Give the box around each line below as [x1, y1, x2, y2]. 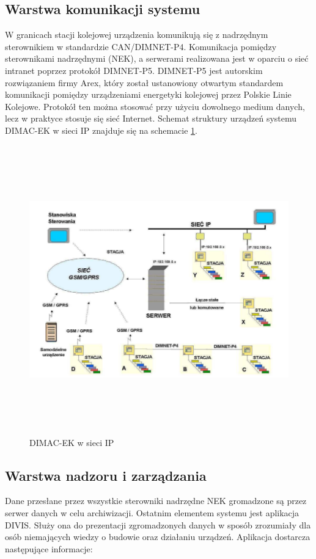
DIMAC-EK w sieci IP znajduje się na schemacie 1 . [5, 123, 197, 136]
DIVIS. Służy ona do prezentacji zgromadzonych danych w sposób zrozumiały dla [5, 518, 311, 531]
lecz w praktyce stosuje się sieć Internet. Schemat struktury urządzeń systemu [5, 112, 297, 125]
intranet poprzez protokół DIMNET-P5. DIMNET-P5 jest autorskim [5, 64, 263, 76]
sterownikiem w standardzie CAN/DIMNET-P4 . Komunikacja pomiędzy [5, 40, 277, 53]
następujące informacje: [5, 542, 93, 555]
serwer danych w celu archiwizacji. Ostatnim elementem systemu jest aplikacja [5, 506, 299, 519]
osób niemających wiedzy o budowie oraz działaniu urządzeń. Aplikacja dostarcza [5, 530, 310, 543]
